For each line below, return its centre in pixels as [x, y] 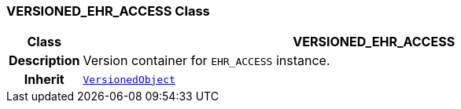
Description [44, 61]
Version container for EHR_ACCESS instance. [207, 61]
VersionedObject [129, 79]
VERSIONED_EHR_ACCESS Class [108, 11]
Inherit [44, 80]
